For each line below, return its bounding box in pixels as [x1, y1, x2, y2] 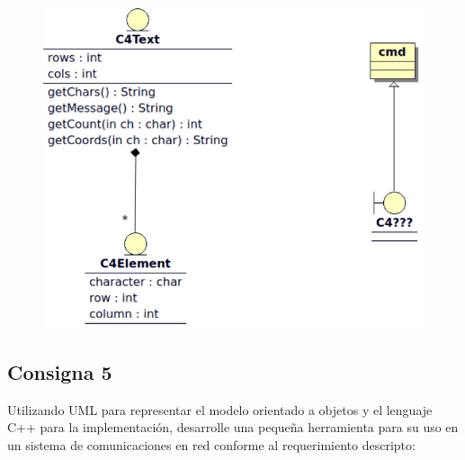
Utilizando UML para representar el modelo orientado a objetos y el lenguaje [7, 400, 433, 419]
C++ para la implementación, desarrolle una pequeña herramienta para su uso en [7, 418, 459, 437]
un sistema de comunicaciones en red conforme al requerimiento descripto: [7, 436, 416, 455]
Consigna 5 [7, 358, 112, 386]
